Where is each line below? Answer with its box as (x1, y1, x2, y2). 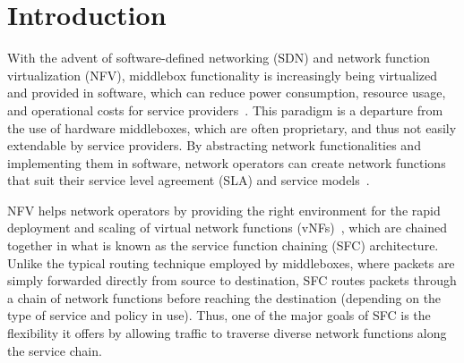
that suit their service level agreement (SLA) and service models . (7, 171, 370, 190)
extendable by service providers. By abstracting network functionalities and (7, 136, 421, 155)
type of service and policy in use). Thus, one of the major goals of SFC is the (7, 306, 431, 325)
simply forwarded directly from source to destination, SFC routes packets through (7, 271, 457, 290)
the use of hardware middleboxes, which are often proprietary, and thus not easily (7, 118, 457, 137)
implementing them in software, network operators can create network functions (7, 153, 446, 172)
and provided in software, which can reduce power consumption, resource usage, (7, 83, 446, 102)
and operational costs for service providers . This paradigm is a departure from (7, 100, 443, 119)
